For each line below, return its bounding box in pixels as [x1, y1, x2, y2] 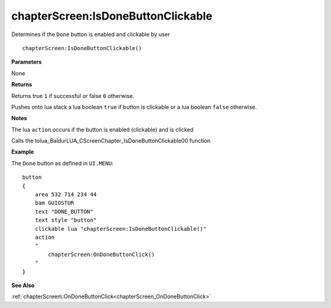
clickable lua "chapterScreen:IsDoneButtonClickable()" [34, 225, 207, 232]
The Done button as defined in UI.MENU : [11, 159, 113, 167]
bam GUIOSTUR [34, 200, 74, 206]
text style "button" [34, 217, 97, 223]
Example [11, 148, 34, 156]
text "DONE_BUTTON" [34, 208, 94, 215]
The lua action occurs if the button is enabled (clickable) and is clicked [11, 126, 194, 133]
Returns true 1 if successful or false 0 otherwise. [11, 92, 135, 99]
